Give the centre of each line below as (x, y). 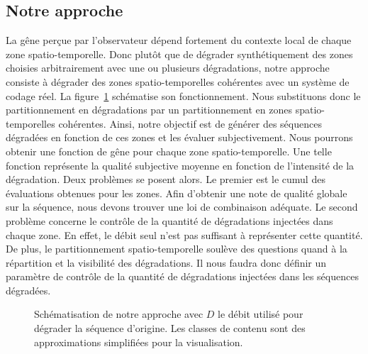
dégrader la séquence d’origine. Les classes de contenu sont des (170, 328)
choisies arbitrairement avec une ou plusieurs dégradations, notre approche (168, 68)
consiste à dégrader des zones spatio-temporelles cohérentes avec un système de (178, 81)
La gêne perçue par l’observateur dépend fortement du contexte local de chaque (179, 40)
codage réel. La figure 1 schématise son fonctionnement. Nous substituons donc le (183, 95)
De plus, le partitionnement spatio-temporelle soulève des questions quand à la (177, 249)
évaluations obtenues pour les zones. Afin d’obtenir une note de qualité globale (177, 193)
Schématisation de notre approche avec (119, 314)
